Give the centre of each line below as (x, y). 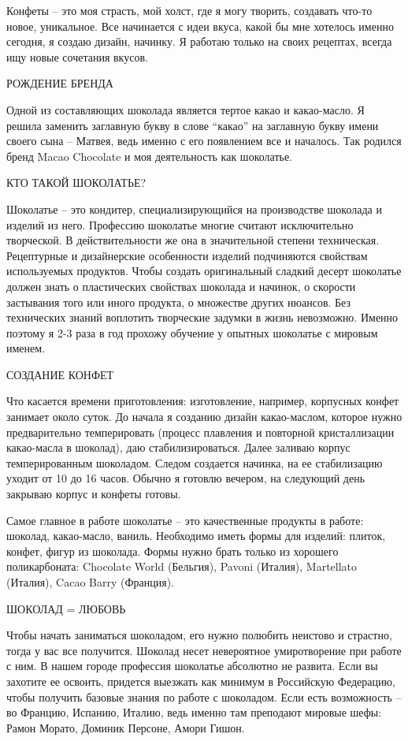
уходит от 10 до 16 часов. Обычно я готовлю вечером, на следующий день (186, 478)
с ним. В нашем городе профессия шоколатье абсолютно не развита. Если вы (192, 666)
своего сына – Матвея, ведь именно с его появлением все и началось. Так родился (204, 141)
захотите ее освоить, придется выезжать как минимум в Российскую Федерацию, (201, 681)
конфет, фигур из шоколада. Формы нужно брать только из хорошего (172, 551)
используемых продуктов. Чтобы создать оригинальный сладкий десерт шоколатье (204, 271)
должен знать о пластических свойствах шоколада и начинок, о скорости (181, 286)
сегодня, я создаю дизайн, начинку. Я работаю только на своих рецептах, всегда (199, 41)
